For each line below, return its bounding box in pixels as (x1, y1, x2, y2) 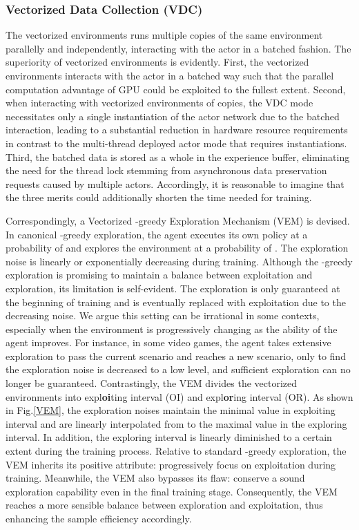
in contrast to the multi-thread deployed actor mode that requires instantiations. (6, 135, 347, 150)
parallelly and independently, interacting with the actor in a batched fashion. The (6, 41, 351, 55)
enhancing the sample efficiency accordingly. (6, 511, 192, 525)
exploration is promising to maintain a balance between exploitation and (6, 267, 313, 282)
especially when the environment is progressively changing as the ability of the (6, 321, 338, 336)
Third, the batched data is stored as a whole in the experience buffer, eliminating (6, 149, 350, 164)
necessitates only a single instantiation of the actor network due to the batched (6, 108, 340, 123)
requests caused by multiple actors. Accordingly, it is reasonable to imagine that (6, 176, 345, 191)
